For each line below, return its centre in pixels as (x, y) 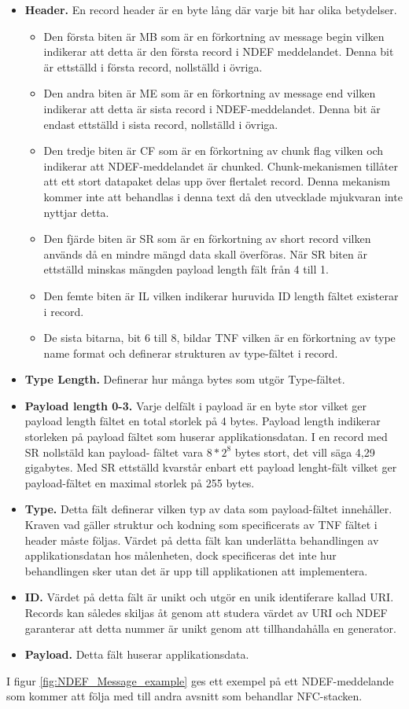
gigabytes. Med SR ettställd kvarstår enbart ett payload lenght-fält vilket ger (211, 467)
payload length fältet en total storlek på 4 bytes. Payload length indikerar (203, 421)
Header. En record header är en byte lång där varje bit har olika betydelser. (211, 9)
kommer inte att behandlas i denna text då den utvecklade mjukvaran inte (223, 196)
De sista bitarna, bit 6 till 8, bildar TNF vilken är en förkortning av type (219, 338)
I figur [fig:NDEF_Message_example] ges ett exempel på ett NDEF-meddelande (200, 680)
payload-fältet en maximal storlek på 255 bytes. (140, 482)
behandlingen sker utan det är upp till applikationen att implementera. (196, 570)
